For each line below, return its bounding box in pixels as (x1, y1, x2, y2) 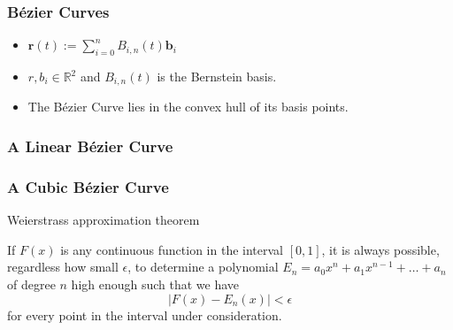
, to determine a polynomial (127, 257, 279, 276)
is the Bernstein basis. (157, 67, 277, 86)
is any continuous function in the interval (60, 240, 283, 258)
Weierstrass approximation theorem (7, 211, 200, 229)
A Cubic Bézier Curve (7, 175, 169, 197)
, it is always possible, (321, 240, 440, 258)
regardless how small (7, 257, 119, 276)
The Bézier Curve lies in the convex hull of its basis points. (27, 97, 349, 116)
